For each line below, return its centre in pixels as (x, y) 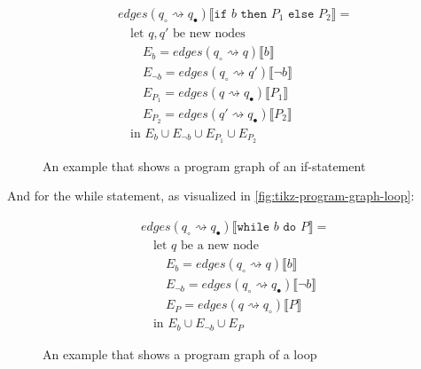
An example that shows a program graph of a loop (180, 353)
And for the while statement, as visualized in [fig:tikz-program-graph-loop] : (211, 196)
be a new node (220, 246)
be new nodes (209, 34)
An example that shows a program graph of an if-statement (204, 165)
